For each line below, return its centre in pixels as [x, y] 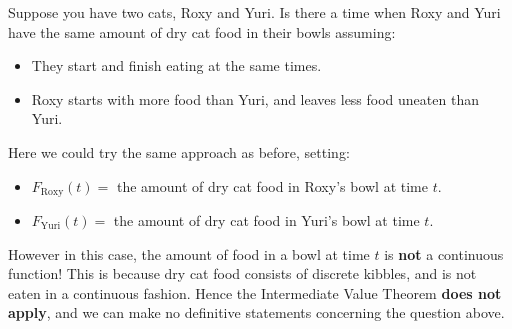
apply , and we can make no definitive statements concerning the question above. [256, 312]
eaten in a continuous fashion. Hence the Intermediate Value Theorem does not [255, 292]
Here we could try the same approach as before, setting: [179, 151]
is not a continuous [444, 253]
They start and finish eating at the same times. [176, 65]
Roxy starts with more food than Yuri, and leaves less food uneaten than [255, 98]
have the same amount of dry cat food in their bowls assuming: [202, 31]
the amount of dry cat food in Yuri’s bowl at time [266, 220]
